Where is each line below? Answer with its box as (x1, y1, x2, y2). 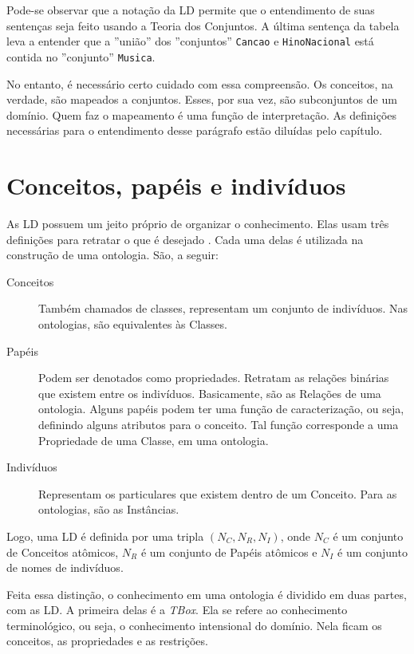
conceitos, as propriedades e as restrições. (6, 632, 208, 649)
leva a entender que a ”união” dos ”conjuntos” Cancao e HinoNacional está (6, 33, 374, 49)
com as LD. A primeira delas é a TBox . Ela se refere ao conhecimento (6, 601, 348, 618)
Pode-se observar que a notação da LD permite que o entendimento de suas (6, 2, 375, 18)
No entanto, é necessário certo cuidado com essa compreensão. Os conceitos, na (6, 75, 393, 92)
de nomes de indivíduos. (6, 559, 124, 576)
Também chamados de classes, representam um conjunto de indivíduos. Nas (38, 300, 408, 317)
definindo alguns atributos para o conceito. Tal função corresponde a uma (38, 416, 399, 432)
